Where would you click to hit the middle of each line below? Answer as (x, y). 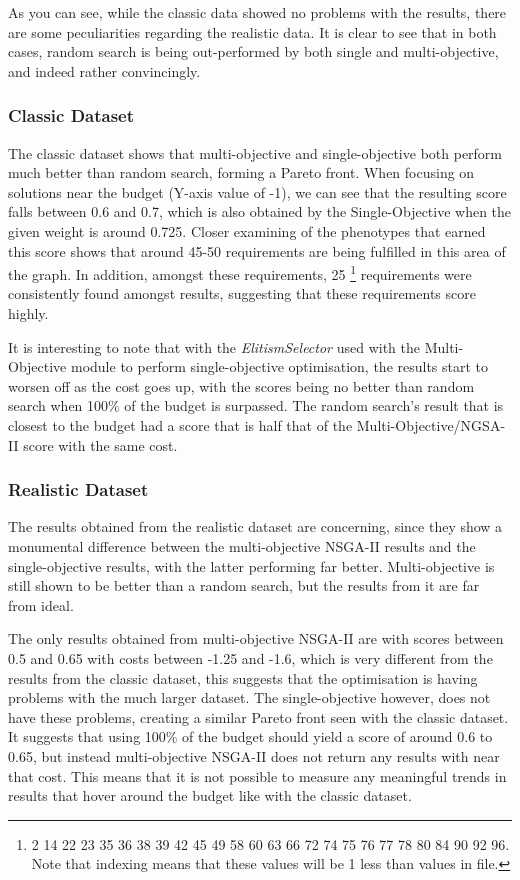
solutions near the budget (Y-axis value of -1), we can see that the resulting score (257, 191)
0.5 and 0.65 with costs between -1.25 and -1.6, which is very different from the (250, 657)
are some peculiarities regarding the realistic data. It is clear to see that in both (252, 31)
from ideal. (41, 604)
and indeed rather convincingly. (104, 70)
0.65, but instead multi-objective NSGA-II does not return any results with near (254, 755)
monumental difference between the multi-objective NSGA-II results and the (242, 545)
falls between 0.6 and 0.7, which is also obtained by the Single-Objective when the (260, 211)
